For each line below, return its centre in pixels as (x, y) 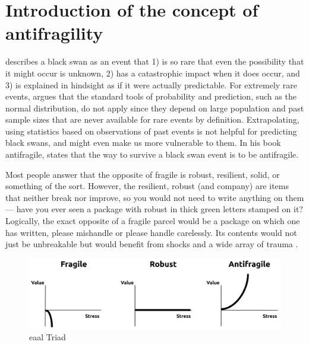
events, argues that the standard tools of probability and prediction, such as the (151, 96)
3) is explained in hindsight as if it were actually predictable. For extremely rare (152, 84)
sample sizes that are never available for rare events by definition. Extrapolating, (152, 119)
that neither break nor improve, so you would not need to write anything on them (155, 197)
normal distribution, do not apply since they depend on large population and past (155, 108)
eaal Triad (48, 337)
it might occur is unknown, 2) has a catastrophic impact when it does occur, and (153, 73)
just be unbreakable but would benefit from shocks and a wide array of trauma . (152, 244)
